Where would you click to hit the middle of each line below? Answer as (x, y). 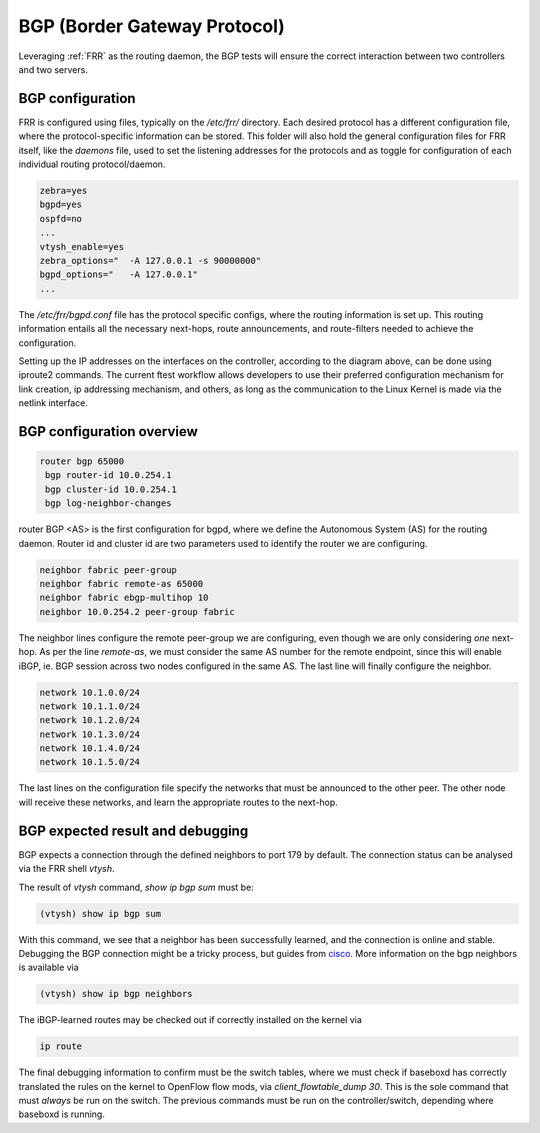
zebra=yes (63, 190)
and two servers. (53, 69)
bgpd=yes (61, 204)
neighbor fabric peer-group (108, 569)
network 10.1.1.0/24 (89, 706)
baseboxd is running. (61, 1114)
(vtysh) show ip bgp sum (100, 913)
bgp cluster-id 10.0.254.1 (111, 489)
